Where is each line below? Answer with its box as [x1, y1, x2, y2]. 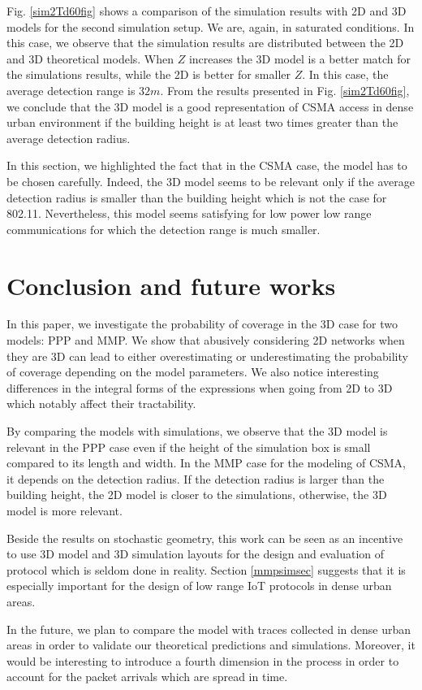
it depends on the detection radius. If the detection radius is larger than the [6, 470, 385, 487]
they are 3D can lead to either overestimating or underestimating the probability [6, 347, 408, 364]
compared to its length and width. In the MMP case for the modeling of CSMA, [6, 454, 407, 471]
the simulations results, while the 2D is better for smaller [6, 66, 291, 83]
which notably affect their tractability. [6, 395, 196, 412]
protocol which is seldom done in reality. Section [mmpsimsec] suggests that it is [6, 561, 406, 578]
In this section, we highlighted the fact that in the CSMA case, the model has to [6, 157, 407, 174]
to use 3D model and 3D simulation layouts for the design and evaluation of [6, 545, 385, 562]
